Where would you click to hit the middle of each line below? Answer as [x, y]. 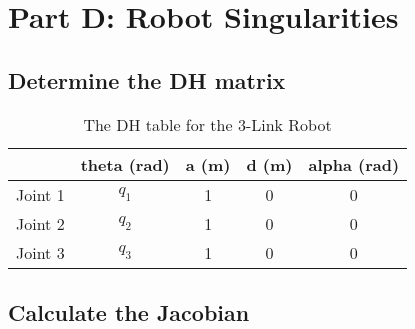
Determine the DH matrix [147, 79]
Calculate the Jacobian [129, 311]
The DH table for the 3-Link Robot [207, 124]
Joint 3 [40, 252]
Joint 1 [40, 194]
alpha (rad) [354, 164]
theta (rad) [125, 164]
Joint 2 [40, 223]
